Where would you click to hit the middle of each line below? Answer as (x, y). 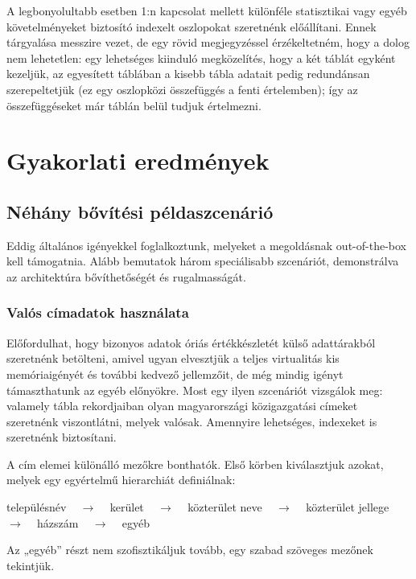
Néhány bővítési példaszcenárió (140, 211)
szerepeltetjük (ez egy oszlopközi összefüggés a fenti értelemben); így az (182, 89)
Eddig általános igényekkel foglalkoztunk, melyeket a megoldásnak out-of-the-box (206, 245)
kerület (127, 507)
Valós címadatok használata (98, 312)
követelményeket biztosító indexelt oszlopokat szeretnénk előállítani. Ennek (192, 26)
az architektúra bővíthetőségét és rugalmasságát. (126, 276)
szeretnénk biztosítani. (62, 437)
